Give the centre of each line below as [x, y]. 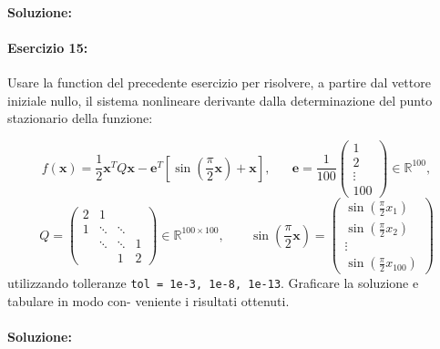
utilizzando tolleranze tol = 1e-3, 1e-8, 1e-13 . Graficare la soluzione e [213, 283]
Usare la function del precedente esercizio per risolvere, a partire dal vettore [219, 82]
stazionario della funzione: [80, 118]
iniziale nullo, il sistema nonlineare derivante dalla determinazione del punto [220, 100]
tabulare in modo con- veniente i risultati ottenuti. [148, 300]
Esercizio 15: [48, 47]
